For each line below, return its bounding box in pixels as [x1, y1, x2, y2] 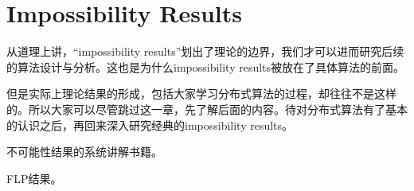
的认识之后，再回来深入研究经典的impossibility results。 [6, 116, 294, 133]
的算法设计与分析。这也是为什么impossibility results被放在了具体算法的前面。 [6, 58, 405, 75]
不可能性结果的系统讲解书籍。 [6, 143, 162, 160]
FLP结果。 [6, 170, 62, 186]
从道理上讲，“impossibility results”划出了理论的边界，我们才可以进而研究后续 [6, 43, 404, 60]
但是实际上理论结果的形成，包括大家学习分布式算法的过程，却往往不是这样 [6, 85, 396, 102]
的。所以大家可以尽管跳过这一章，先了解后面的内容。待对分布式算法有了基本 [6, 100, 408, 117]
